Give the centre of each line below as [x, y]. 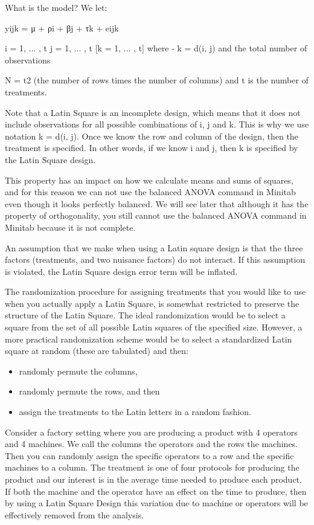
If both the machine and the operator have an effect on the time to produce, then [156, 491]
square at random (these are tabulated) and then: [97, 351]
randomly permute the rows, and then [89, 391]
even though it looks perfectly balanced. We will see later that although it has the [157, 203]
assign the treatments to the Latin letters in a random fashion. [135, 412]
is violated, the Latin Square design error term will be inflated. [121, 271]
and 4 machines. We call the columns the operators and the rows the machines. [152, 444]
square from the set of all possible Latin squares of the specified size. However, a [154, 327]
